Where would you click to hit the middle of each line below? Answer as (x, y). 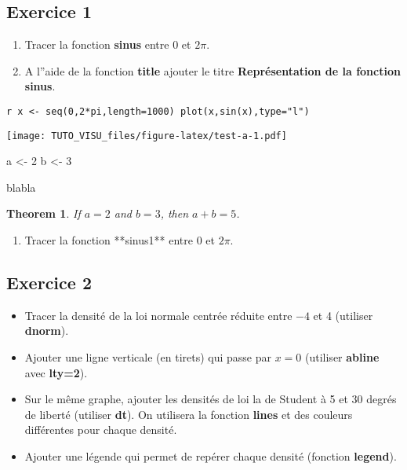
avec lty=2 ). (56, 372)
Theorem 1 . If (44, 213)
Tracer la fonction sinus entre (97, 44)
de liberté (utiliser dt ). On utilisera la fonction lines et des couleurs (189, 414)
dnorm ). (47, 330)
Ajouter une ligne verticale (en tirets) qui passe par (148, 357)
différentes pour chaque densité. (101, 430)
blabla (21, 187)
